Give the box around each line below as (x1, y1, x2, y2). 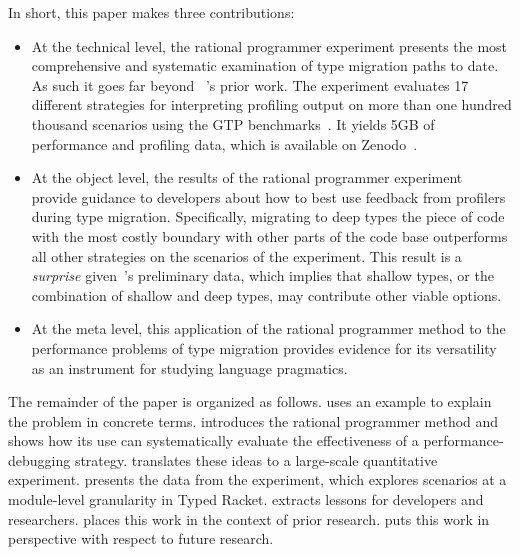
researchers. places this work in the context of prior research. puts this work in (8, 508, 490, 529)
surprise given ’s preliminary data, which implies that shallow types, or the (31, 265, 494, 286)
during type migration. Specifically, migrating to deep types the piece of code (31, 206, 505, 227)
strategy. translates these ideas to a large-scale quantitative (74, 449, 438, 470)
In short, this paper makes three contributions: (8, 2, 295, 22)
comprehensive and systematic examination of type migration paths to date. (31, 55, 499, 76)
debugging (8, 449, 71, 470)
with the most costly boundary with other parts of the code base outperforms (31, 225, 508, 246)
